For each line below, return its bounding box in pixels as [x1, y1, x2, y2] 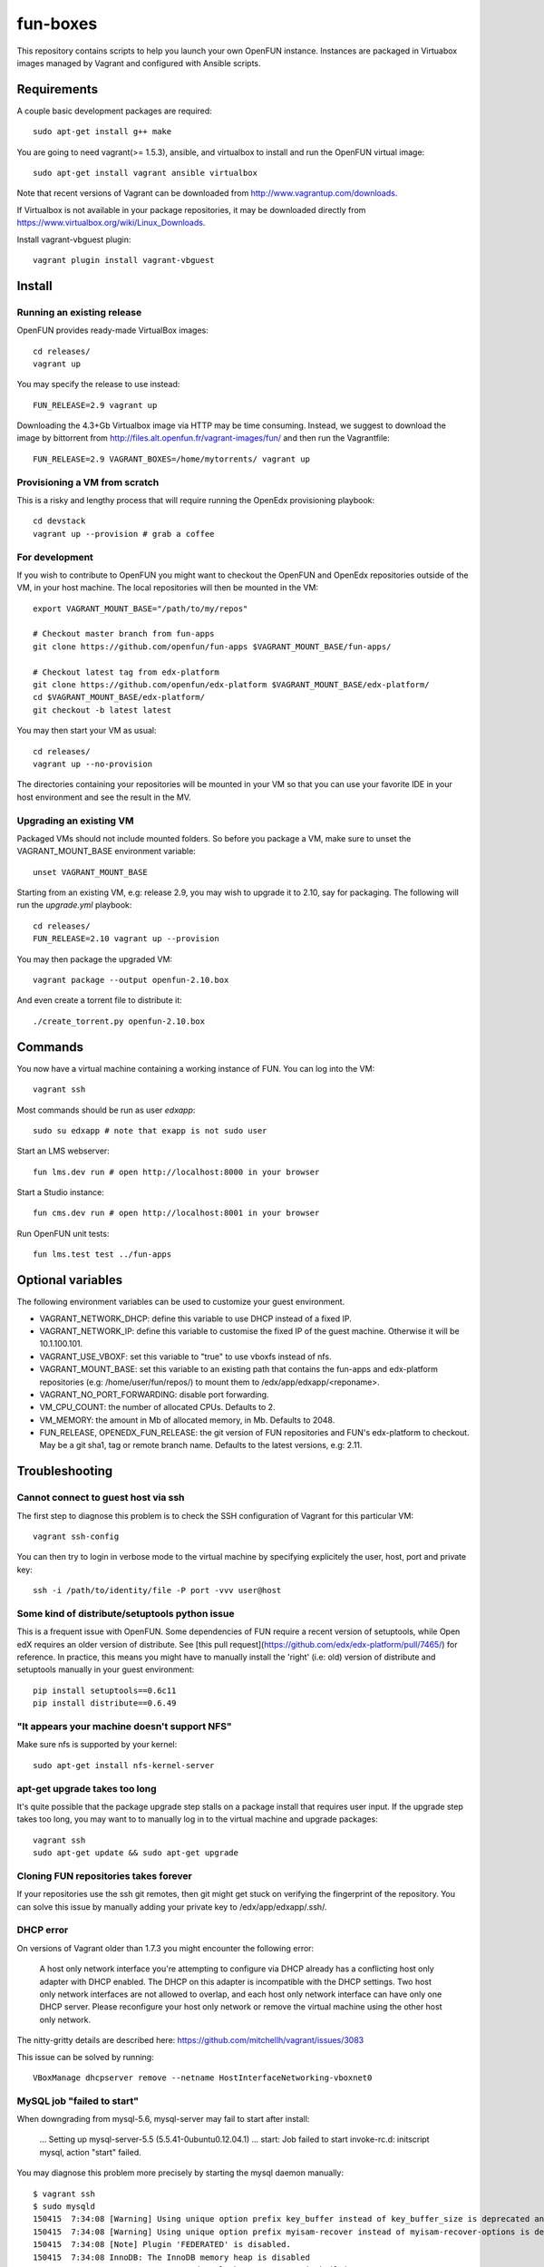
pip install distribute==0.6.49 [33, 1698, 177, 1708]
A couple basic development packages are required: [16, 105, 212, 116]
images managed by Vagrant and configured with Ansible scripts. [16, 57, 262, 68]
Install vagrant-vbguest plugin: [16, 234, 131, 245]
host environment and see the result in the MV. [16, 792, 191, 803]
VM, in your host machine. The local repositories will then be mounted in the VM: [16, 582, 319, 593]
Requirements [16, 82, 99, 97]
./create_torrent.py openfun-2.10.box [33, 1016, 206, 1026]
